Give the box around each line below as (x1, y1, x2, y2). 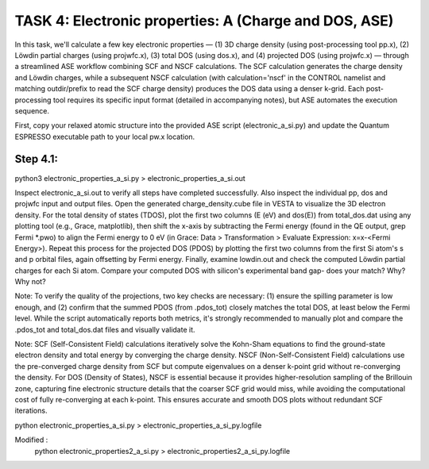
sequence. (14, 106, 50, 115)
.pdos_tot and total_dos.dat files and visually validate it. (14, 325, 195, 334)
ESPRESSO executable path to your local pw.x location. (14, 132, 195, 141)
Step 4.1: (14, 152, 59, 166)
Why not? (14, 277, 47, 286)
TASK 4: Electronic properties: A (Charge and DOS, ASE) (14, 12, 394, 29)
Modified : (14, 435, 48, 444)
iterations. (14, 406, 48, 416)
